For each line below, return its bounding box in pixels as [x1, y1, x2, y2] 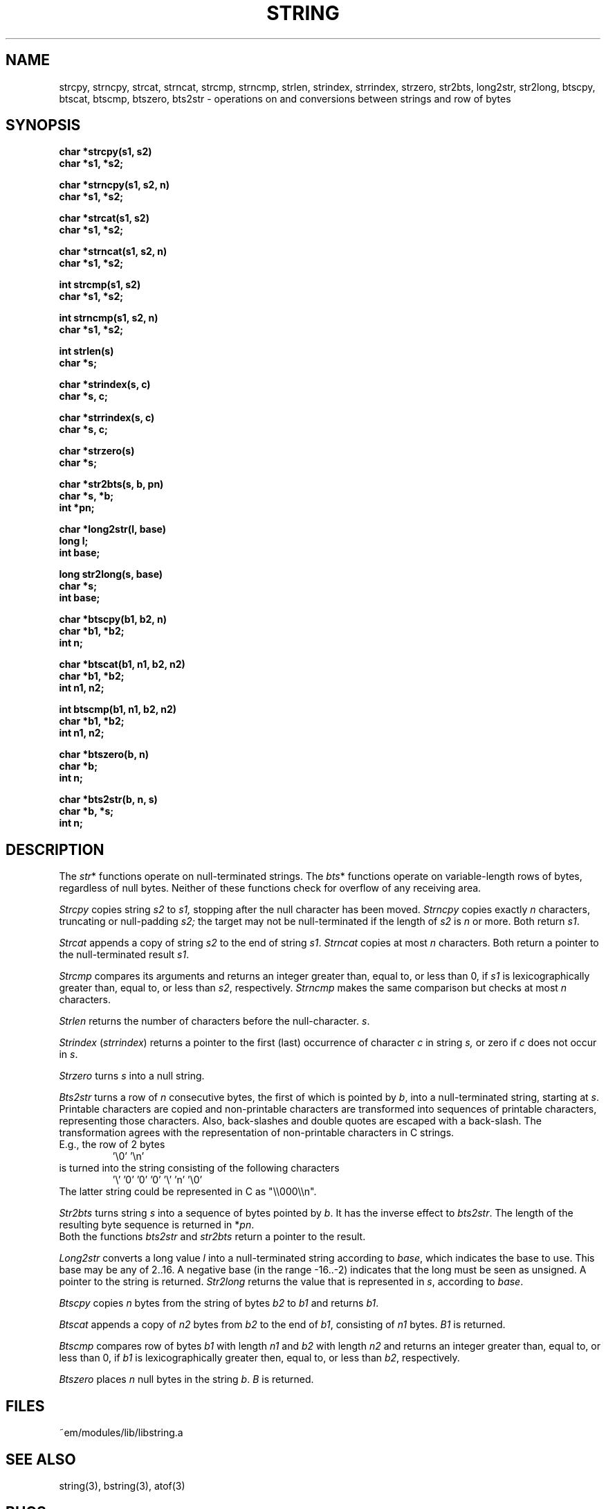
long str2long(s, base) [59, 568, 163, 581]
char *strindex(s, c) [59, 378, 151, 391]
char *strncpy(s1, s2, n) [59, 179, 169, 191]
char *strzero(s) [59, 445, 135, 457]
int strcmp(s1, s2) [59, 279, 141, 291]
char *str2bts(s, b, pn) [59, 478, 164, 491]
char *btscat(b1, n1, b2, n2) [59, 658, 185, 671]
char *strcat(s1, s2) [59, 212, 149, 224]
